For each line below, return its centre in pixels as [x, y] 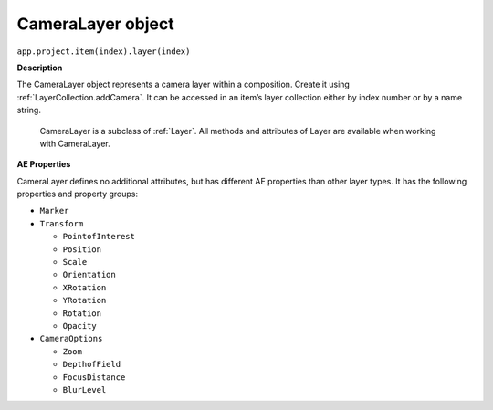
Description [40, 68]
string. [29, 110]
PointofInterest [99, 237]
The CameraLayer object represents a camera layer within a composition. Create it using [184, 84]
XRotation [84, 287]
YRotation [84, 300]
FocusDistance [94, 377]
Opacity [80, 326]
